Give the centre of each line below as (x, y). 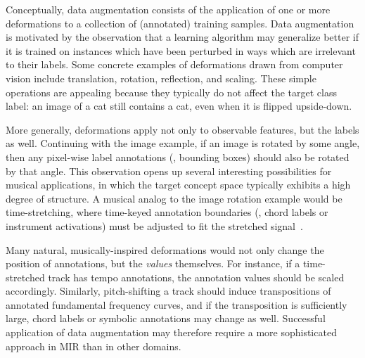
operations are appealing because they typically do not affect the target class (171, 92)
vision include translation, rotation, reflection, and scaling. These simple (161, 78)
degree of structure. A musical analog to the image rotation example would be (174, 198)
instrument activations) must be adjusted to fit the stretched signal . (154, 225)
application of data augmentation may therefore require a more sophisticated (171, 332)
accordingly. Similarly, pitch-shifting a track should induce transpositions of (168, 291)
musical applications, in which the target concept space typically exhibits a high (178, 185)
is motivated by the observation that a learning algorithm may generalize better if (182, 37)
